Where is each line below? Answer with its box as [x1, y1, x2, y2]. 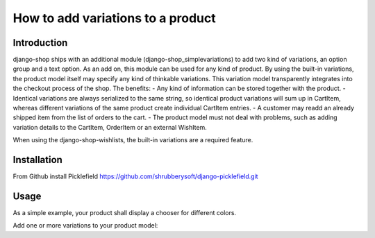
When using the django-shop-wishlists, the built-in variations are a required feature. [12, 136, 253, 144]
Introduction [12, 37, 68, 49]
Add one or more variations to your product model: [12, 221, 158, 230]
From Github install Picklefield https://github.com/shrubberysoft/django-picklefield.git [12, 172, 258, 180]
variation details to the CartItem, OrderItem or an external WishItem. [12, 123, 208, 131]
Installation [12, 154, 62, 166]
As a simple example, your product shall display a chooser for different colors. [12, 209, 236, 216]
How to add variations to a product [12, 10, 217, 26]
